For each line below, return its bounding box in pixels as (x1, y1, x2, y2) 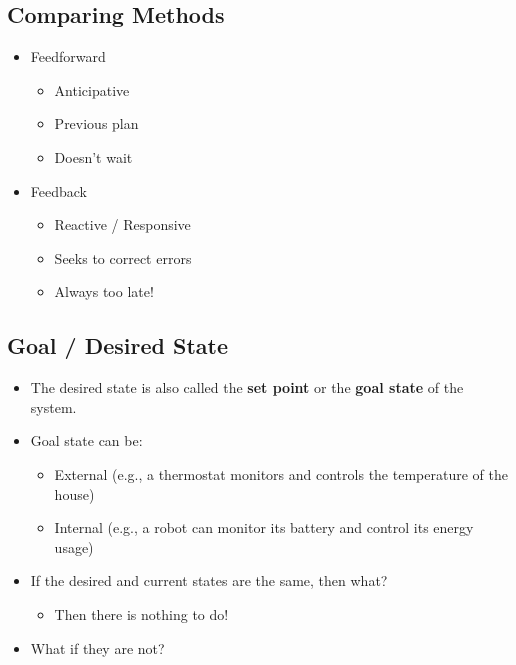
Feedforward (30, 46, 106, 67)
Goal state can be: (30, 430, 143, 451)
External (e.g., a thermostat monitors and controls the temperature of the (54, 463, 508, 484)
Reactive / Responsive (54, 214, 191, 235)
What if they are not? (30, 637, 165, 658)
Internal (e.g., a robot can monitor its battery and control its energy (54, 517, 474, 538)
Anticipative (54, 79, 130, 100)
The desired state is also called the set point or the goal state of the (30, 377, 464, 398)
